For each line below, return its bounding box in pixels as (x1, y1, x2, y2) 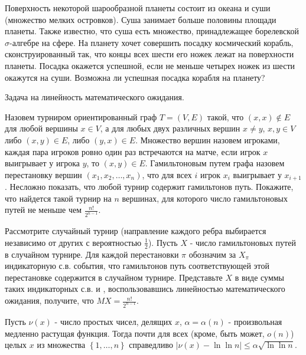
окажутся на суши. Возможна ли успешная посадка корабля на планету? (5, 71, 265, 83)
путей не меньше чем (5, 203, 82, 216)
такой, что (207, 110, 244, 123)
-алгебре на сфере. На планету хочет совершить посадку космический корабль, (9, 36, 294, 48)
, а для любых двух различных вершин (100, 122, 240, 134)
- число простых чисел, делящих (54, 315, 172, 327)
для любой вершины (5, 122, 78, 134)
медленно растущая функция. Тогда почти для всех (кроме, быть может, (5, 327, 265, 339)
